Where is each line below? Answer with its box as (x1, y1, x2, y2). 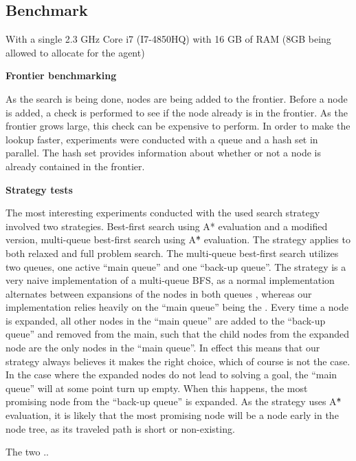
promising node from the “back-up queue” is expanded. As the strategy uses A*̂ (5, 394, 342, 409)
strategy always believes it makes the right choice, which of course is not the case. (5, 354, 351, 368)
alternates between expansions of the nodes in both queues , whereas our (5, 286, 312, 300)
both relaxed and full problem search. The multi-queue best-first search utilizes (5, 245, 339, 260)
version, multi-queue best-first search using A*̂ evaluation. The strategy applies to (5, 232, 351, 247)
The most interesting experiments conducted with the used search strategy (5, 205, 320, 220)
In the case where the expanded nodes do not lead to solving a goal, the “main (5, 367, 337, 382)
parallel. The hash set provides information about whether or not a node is (5, 145, 322, 160)
